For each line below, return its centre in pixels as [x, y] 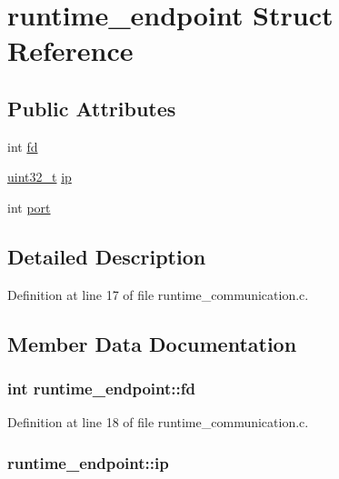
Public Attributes [92, 108]
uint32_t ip [40, 177]
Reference [70, 50]
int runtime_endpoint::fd [101, 389]
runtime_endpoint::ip [88, 462]
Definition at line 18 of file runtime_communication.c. [158, 422]
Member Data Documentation [152, 343]
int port [29, 207]
